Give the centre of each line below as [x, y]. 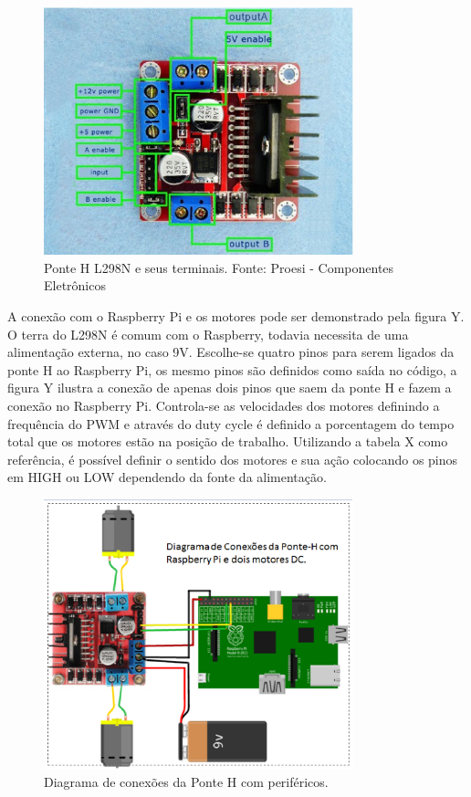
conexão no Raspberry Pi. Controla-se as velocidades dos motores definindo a [224, 406]
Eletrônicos [75, 285]
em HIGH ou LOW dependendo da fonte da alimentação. [167, 477]
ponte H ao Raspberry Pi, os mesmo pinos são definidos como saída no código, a [232, 369]
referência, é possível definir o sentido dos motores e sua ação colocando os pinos [233, 459]
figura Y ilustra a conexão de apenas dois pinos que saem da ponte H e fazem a [230, 388]
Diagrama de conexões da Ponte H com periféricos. [186, 782]
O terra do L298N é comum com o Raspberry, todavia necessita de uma [208, 334]
